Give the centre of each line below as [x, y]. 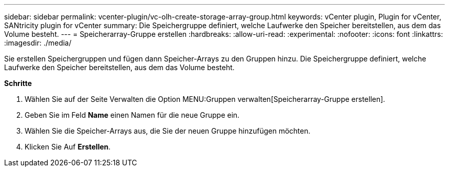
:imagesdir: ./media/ [38, 43]
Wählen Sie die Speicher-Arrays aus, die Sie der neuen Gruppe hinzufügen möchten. [168, 131]
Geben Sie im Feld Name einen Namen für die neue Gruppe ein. [132, 115]
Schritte [18, 83]
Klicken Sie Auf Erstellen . [68, 147]
